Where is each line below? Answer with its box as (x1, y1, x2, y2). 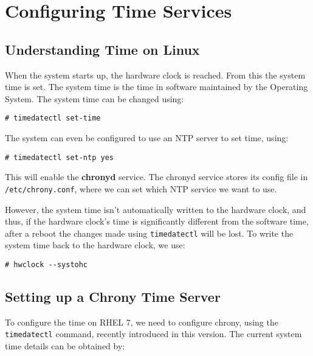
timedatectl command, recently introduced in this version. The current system (5, 327, 302, 340)
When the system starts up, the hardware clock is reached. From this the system (5, 68, 306, 81)
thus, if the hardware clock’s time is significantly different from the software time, (5, 215, 309, 228)
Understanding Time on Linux (5, 40, 200, 58)
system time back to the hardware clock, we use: (5, 239, 185, 251)
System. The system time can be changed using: (5, 92, 184, 105)
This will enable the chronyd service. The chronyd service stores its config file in (5, 170, 308, 183)
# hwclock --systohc (5, 260, 88, 269)
